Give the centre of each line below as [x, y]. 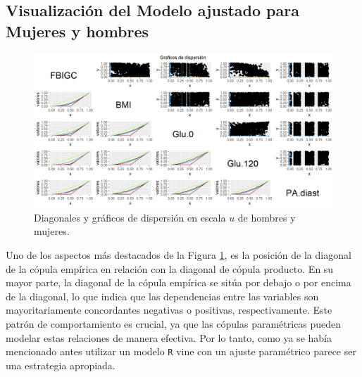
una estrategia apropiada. [61, 365]
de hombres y [267, 217]
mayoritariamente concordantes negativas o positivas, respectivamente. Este [169, 310]
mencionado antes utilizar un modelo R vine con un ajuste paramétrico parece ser [181, 351]
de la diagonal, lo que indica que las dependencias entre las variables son [162, 296]
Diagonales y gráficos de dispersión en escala [130, 217]
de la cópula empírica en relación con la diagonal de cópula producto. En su [170, 268]
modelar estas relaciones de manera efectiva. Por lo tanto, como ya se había [169, 337]
